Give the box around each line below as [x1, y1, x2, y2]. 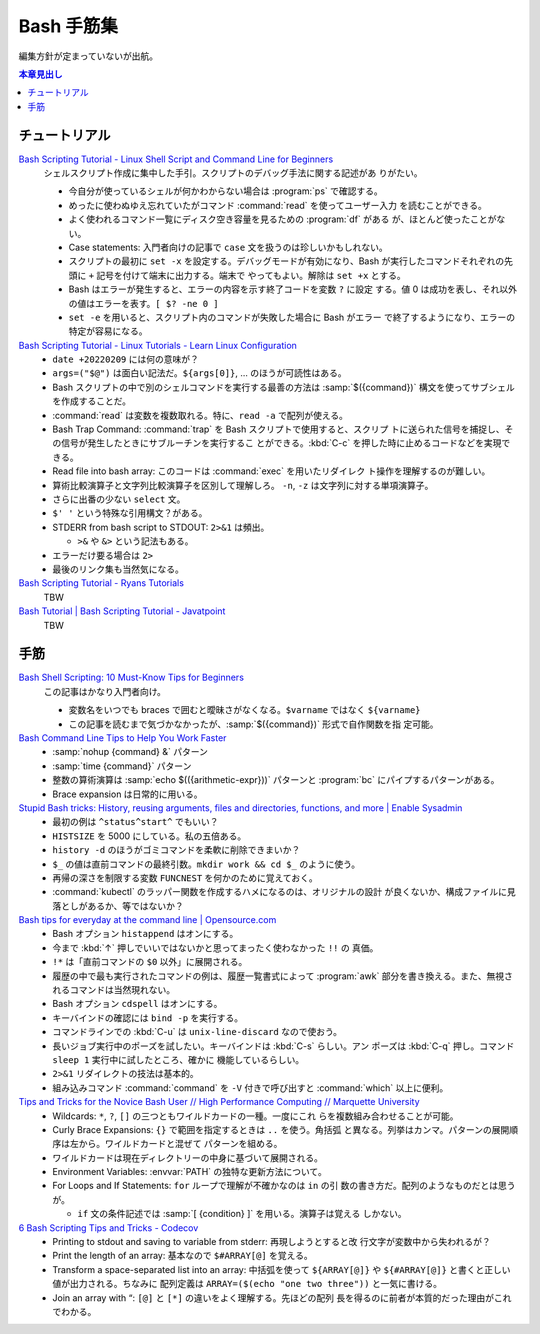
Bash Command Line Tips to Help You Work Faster [18, 731, 227, 744]
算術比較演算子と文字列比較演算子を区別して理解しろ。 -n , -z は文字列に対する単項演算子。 [52, 479, 434, 491]
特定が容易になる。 [68, 325, 148, 337]
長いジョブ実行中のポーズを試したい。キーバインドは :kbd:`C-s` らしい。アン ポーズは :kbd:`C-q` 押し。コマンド [52, 1040, 515, 1052]
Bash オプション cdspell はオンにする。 [52, 998, 223, 1010]
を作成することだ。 [52, 395, 132, 407]
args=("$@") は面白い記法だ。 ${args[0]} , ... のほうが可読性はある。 [52, 367, 347, 379]
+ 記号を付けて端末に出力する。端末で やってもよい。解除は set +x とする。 [88, 269, 406, 281]
